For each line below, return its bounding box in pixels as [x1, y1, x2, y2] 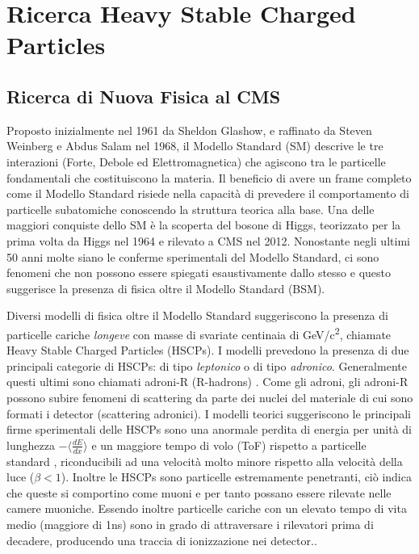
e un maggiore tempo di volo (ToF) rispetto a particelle [91, 436, 367, 453]
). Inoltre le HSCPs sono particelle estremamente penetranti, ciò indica [61, 468, 412, 485]
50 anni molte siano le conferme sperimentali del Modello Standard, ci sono [6, 248, 379, 265]
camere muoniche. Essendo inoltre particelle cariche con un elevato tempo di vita [6, 500, 407, 517]
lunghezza [6, 436, 55, 453]
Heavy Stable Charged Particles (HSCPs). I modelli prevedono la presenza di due [6, 342, 409, 359]
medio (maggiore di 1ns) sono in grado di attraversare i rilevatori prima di [6, 515, 374, 532]
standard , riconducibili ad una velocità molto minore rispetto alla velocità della [6, 452, 403, 469]
